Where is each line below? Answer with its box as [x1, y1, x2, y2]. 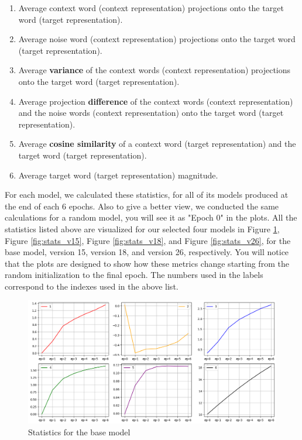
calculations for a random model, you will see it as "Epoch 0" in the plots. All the [5, 211, 297, 224]
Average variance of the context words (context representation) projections [18, 64, 291, 76]
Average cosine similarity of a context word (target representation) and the [18, 137, 296, 150]
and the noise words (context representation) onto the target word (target [18, 106, 284, 119]
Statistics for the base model [28, 425, 131, 438]
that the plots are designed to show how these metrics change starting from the [5, 257, 289, 269]
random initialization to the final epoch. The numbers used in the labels [5, 269, 263, 281]
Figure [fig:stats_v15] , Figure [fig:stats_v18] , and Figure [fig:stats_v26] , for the [5, 234, 291, 246]
